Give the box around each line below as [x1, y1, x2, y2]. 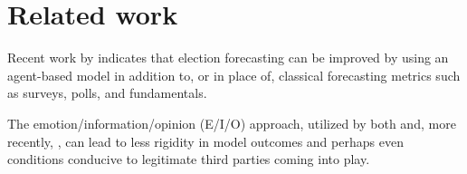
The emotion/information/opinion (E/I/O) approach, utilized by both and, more [7, 113, 456, 132]
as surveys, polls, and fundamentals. [7, 83, 207, 102]
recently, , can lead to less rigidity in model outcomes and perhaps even [7, 131, 404, 150]
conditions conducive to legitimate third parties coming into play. [7, 150, 370, 169]
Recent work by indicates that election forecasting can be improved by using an [7, 48, 449, 67]
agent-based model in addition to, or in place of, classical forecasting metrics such [7, 65, 461, 84]
